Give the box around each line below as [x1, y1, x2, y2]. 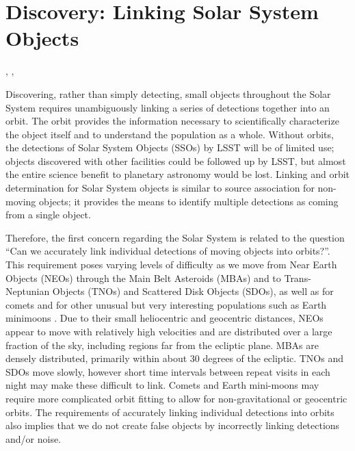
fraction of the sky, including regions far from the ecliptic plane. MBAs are [5, 337, 319, 352]
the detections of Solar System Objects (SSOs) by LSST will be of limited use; [5, 140, 334, 155]
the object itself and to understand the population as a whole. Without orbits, [5, 127, 334, 141]
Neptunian [5, 284, 50, 298]
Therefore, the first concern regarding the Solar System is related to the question [5, 230, 345, 244]
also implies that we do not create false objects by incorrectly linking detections [5, 418, 340, 433]
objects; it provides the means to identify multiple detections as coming [38, 194, 339, 208]
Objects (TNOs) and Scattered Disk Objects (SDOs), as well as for [52, 284, 334, 298]
